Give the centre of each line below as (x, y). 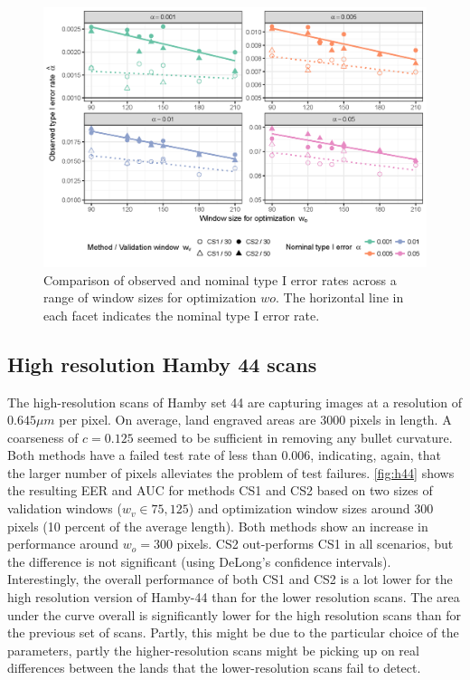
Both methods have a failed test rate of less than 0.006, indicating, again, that (225, 455)
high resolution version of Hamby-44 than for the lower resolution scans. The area (234, 597)
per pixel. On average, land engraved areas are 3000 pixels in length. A (255, 420)
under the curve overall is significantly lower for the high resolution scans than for (234, 614)
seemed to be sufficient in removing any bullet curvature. (295, 437)
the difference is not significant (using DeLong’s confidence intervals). (199, 561)
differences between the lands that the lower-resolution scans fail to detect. (214, 668)
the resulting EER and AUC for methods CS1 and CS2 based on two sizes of (220, 490)
